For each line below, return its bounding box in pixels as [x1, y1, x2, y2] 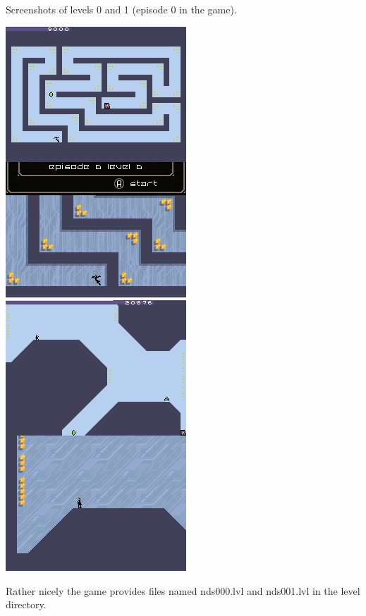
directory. [6, 597, 47, 612]
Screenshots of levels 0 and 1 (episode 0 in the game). [6, 2, 237, 16]
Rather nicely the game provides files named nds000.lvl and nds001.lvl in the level [6, 583, 360, 598]
